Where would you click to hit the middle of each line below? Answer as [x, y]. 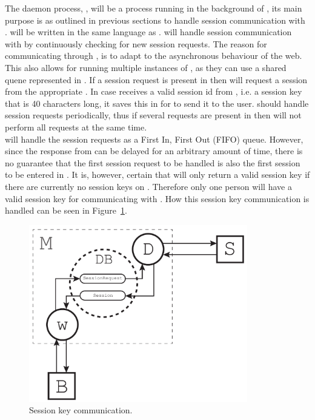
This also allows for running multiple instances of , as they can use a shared [146, 67]
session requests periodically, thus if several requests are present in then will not [153, 115]
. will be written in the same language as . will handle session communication [148, 32]
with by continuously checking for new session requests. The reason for [136, 43]
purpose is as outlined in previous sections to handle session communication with [155, 20]
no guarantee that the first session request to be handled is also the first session [153, 162]
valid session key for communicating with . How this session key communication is [157, 198]
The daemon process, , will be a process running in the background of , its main [154, 8]
